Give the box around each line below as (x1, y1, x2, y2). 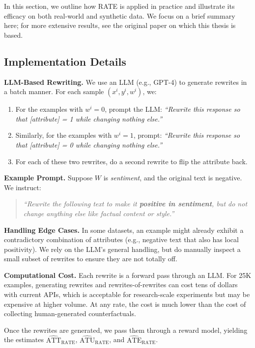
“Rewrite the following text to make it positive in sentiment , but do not (23, 199, 248, 209)
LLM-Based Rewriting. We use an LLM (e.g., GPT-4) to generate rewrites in (4, 76, 247, 87)
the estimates (4, 334, 44, 345)
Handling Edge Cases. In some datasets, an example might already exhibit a (4, 224, 244, 235)
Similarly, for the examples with (15, 130, 112, 140)
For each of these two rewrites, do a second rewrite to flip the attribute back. (15, 156, 248, 166)
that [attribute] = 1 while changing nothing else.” (15, 113, 163, 124)
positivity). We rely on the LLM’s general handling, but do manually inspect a (4, 244, 241, 254)
